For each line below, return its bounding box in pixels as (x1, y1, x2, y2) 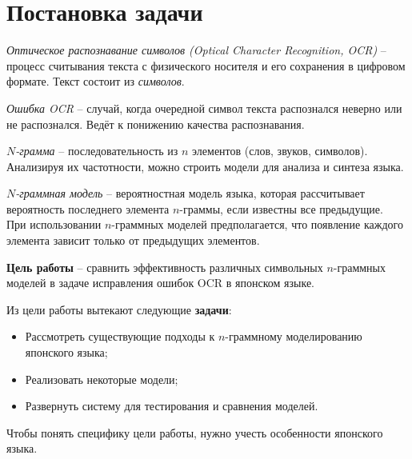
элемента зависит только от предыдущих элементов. (6, 232, 260, 249)
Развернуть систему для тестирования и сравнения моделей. (25, 397, 318, 414)
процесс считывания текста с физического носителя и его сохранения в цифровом (6, 57, 406, 74)
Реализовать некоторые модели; (25, 370, 178, 387)
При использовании (6, 216, 102, 233)
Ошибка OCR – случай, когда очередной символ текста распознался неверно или (6, 99, 402, 116)
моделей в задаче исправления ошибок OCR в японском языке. (6, 274, 314, 291)
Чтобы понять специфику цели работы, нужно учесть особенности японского (6, 424, 383, 441)
